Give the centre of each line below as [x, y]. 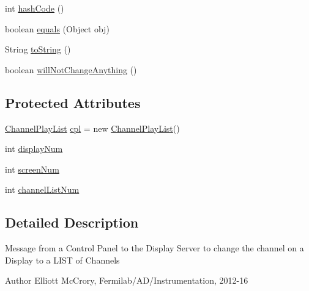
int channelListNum [42, 189]
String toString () [38, 49]
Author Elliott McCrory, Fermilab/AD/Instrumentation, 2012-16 [127, 280]
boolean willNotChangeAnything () [71, 69]
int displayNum [34, 149]
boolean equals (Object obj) [57, 28]
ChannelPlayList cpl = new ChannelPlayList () [92, 128]
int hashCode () [35, 8]
